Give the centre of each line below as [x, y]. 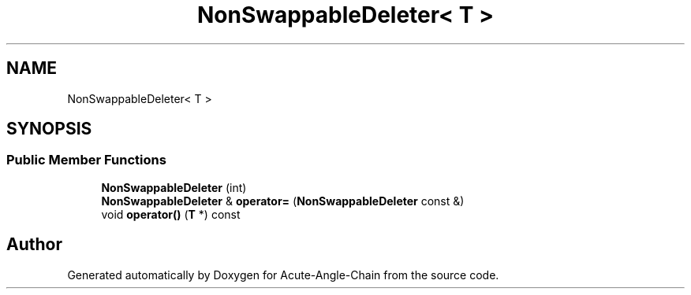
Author [34, 245]
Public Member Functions [86, 160]
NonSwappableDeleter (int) [174, 187]
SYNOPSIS [49, 129]
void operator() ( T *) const [171, 214]
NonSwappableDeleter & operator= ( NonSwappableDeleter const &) [283, 201]
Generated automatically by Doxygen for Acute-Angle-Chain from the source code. [283, 275]
